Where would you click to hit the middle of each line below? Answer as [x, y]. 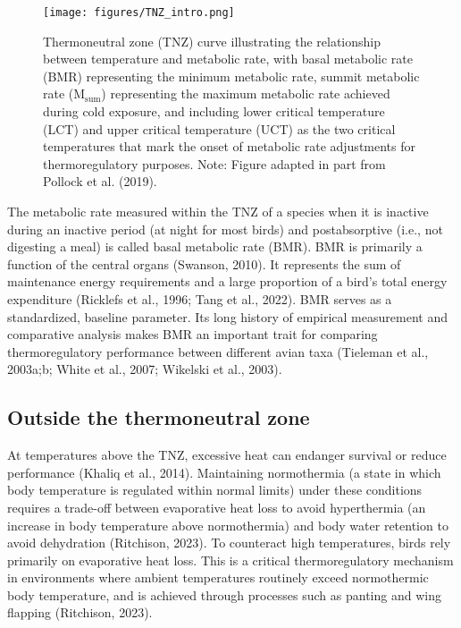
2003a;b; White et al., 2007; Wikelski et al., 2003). [145, 369]
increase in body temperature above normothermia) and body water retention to [228, 525]
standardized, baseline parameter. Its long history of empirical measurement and [227, 316]
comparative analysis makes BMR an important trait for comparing [193, 334]
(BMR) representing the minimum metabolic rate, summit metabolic [231, 76]
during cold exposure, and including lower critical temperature [214, 111]
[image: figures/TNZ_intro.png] [139, 13]
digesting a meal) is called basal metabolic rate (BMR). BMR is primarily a [215, 246]
